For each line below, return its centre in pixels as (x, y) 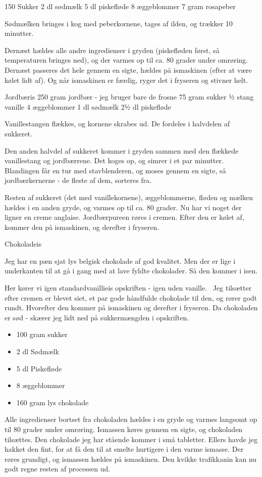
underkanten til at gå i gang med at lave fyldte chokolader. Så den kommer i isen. (131, 271)
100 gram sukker (42, 334)
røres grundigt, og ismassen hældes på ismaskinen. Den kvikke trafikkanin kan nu (131, 459)
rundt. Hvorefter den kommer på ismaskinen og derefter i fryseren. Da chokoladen (131, 307)
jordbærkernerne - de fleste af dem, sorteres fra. (78, 180)
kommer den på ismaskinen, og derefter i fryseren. (82, 227)
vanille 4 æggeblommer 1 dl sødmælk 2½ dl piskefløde (88, 106)
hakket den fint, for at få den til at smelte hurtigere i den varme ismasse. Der (124, 449)
